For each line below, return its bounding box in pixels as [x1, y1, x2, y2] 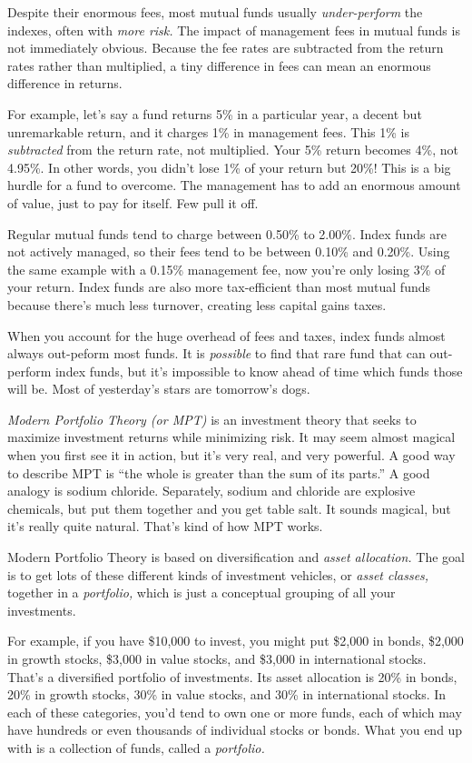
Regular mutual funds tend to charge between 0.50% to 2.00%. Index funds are [7, 224, 447, 243]
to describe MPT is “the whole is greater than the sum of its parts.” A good [7, 463, 430, 482]
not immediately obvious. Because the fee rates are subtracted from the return [7, 38, 444, 57]
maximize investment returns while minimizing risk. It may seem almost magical [7, 427, 456, 447]
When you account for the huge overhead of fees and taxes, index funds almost [7, 326, 446, 345]
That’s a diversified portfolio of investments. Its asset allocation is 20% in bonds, [7, 667, 457, 686]
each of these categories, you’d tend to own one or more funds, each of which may [7, 702, 462, 721]
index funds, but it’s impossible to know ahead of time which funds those [54, 361, 463, 380]
